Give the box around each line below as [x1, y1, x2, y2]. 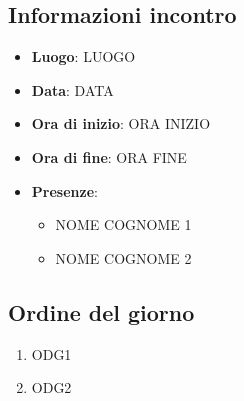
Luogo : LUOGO [31, 46, 136, 67]
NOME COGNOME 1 [55, 214, 192, 235]
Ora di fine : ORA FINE [31, 146, 187, 167]
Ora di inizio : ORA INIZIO [31, 113, 211, 134]
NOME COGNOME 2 [55, 247, 192, 268]
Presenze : [31, 180, 98, 201]
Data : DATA [31, 79, 114, 100]
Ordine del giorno [8, 296, 195, 327]
